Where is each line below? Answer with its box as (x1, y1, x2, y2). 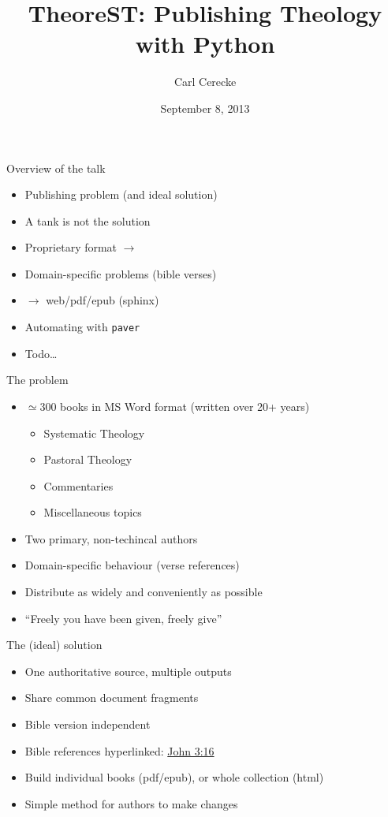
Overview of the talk (6, 159, 106, 176)
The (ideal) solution (6, 636, 103, 653)
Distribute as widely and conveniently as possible (24, 584, 263, 600)
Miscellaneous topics (43, 504, 142, 520)
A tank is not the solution (24, 212, 151, 229)
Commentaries (43, 477, 114, 494)
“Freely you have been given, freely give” (24, 610, 222, 626)
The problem (6, 371, 69, 388)
